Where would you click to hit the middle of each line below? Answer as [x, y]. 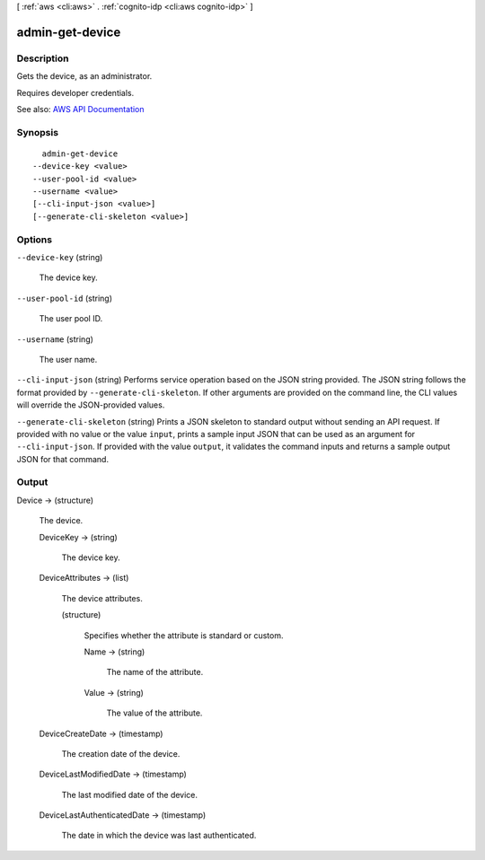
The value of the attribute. [154, 713]
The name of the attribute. [155, 672]
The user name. [68, 359]
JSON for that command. [63, 459]
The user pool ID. [71, 319]
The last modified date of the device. [129, 794]
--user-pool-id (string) [64, 298]
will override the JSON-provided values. [91, 405]
